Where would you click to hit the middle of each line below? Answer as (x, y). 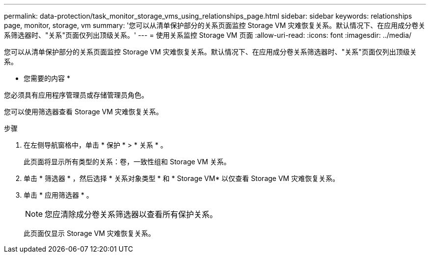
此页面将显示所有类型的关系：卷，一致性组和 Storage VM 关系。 (127, 162)
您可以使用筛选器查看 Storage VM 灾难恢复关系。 (83, 112)
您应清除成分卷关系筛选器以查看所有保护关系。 (131, 214)
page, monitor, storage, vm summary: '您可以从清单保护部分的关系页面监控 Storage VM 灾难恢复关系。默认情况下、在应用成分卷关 (215, 25)
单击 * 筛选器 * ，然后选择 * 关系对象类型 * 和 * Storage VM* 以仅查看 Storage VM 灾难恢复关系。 (182, 178)
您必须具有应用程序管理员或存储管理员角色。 (76, 95)
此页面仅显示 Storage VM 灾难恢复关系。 (89, 233)
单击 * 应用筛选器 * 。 (58, 195)
